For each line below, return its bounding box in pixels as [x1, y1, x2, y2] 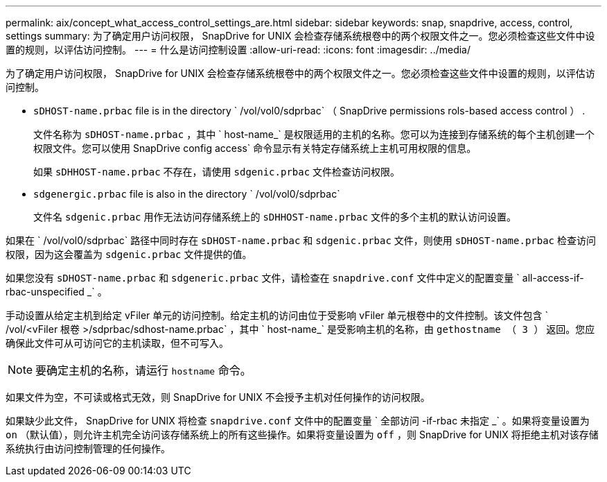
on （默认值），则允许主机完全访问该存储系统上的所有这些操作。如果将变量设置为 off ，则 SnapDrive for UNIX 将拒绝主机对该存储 [6, 429, 599, 440]
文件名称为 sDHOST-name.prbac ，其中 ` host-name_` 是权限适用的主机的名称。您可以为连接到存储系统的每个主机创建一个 [33, 128, 595, 140]
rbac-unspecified [6, 286, 85, 298]
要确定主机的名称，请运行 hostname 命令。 [35, 363, 252, 377]
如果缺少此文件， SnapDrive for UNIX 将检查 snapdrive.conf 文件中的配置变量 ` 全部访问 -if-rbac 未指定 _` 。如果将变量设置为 [6, 415, 590, 427]
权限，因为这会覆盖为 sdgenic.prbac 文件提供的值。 [6, 248, 252, 260]
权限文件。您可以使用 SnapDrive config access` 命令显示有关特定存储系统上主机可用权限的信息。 [33, 142, 477, 154]
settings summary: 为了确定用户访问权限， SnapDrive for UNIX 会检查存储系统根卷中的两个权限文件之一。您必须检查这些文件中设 [6, 30, 595, 42]
